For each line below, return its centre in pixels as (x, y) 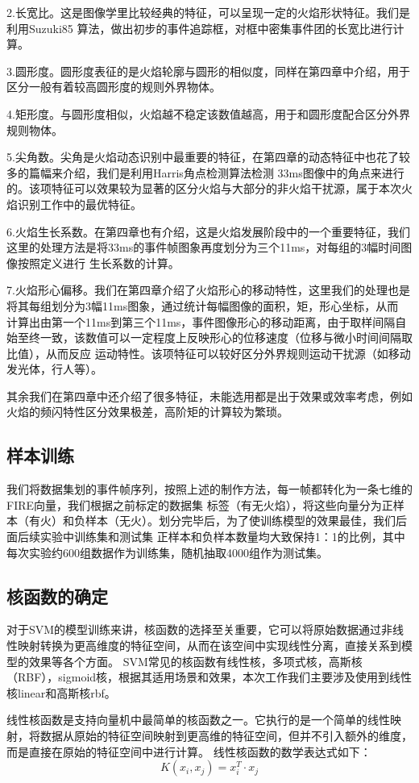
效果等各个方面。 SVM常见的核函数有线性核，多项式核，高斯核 (195, 661)
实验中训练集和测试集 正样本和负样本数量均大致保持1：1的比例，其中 (222, 537)
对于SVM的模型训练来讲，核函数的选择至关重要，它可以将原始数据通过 (194, 629)
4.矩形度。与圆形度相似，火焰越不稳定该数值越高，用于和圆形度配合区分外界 (208, 113)
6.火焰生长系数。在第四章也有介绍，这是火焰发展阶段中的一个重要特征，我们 (208, 231)
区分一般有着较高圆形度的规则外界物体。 (114, 87)
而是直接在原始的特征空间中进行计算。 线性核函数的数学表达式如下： (189, 751)
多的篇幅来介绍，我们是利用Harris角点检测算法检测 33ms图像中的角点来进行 (205, 172)
